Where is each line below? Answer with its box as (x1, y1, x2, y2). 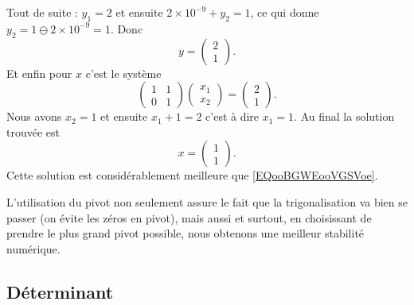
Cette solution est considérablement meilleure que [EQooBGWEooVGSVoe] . (6, 167, 378, 183)
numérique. (6, 240, 61, 257)
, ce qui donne (250, 4, 319, 20)
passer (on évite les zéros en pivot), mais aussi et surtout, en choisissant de (6, 209, 372, 226)
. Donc (110, 20, 143, 37)
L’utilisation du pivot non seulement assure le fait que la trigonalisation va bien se (6, 193, 408, 210)
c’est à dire (205, 108, 260, 125)
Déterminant (6, 279, 114, 303)
